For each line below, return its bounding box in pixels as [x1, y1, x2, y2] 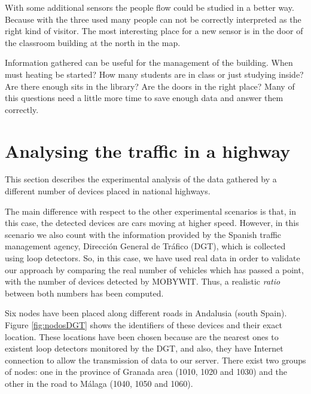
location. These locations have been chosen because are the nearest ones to [5, 330, 279, 343]
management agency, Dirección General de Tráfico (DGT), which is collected [5, 240, 286, 252]
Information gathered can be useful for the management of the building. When [5, 56, 293, 69]
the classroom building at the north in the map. [5, 36, 181, 48]
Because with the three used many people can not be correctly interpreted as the [5, 13, 301, 25]
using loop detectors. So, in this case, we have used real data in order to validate [5, 252, 300, 264]
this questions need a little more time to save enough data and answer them [5, 91, 283, 104]
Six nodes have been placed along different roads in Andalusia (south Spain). [5, 307, 287, 319]
